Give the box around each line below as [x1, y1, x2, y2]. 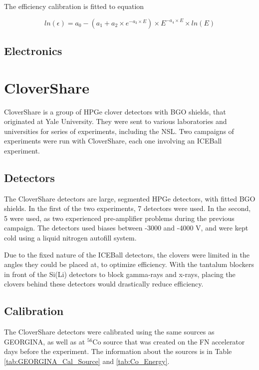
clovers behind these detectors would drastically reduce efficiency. [4, 278, 204, 289]
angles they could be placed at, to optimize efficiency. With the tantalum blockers [4, 259, 255, 269]
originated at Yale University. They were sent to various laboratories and [4, 116, 227, 126]
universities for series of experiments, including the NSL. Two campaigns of [4, 125, 234, 136]
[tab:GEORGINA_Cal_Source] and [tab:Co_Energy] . [4, 356, 170, 366]
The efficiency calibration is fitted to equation [4, 1, 144, 11]
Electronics [4, 42, 62, 58]
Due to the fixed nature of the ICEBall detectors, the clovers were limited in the [4, 249, 250, 259]
